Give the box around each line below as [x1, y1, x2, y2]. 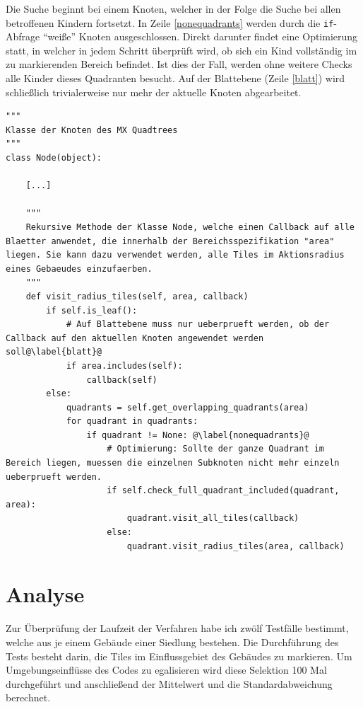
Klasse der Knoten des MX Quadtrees [6, 125, 178, 135]
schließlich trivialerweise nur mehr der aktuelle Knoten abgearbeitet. [6, 84, 302, 99]
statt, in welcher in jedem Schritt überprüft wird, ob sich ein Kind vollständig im [6, 42, 357, 57]
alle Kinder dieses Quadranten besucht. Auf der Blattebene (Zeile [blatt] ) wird [6, 71, 345, 86]
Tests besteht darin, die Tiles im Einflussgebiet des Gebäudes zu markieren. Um [6, 648, 352, 663]
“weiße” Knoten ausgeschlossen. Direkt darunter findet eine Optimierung [42, 29, 358, 44]
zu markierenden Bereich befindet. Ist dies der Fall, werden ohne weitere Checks [6, 57, 352, 71]
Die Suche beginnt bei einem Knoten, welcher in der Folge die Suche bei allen [6, 1, 341, 16]
